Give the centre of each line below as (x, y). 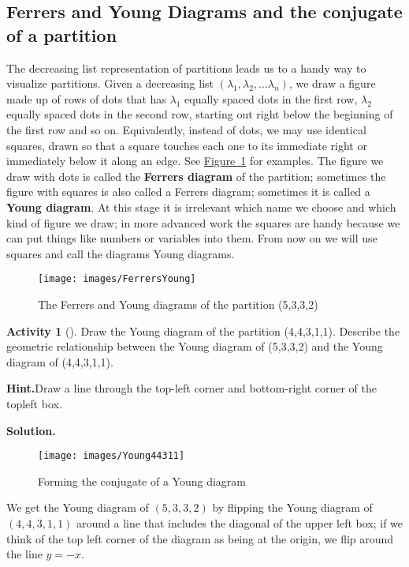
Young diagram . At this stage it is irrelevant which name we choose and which (201, 207)
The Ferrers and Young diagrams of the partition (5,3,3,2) (178, 304)
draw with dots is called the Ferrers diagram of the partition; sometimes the (196, 176)
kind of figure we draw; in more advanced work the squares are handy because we (203, 222)
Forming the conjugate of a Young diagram (142, 481)
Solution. (31, 430)
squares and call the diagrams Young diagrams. (121, 253)
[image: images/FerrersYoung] (117, 279)
